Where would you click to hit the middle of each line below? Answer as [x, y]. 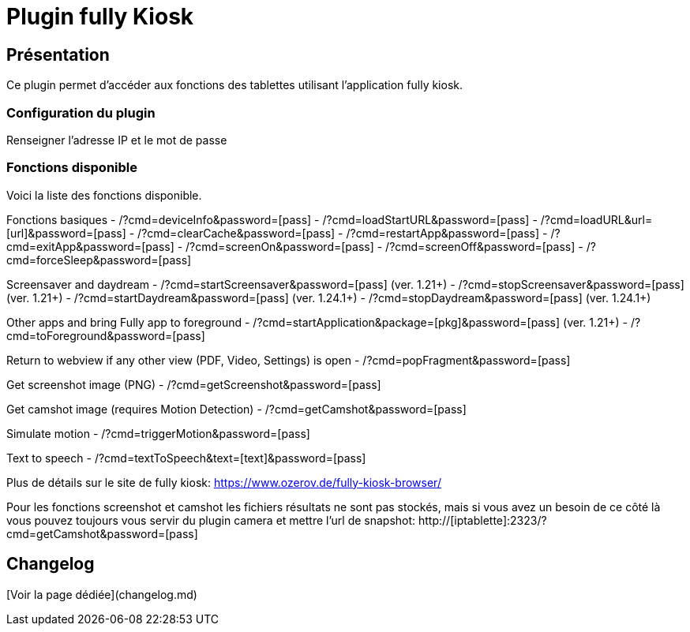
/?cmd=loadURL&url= [596, 219]
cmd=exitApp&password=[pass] [90, 246]
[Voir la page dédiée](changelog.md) [102, 594]
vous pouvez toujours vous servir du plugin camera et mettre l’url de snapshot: [211, 520]
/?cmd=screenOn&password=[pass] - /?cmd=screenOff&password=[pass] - [384, 246]
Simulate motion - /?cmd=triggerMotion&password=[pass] [158, 433]
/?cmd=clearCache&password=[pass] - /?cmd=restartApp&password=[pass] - [343, 233]
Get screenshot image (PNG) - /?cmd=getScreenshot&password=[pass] [194, 384]
